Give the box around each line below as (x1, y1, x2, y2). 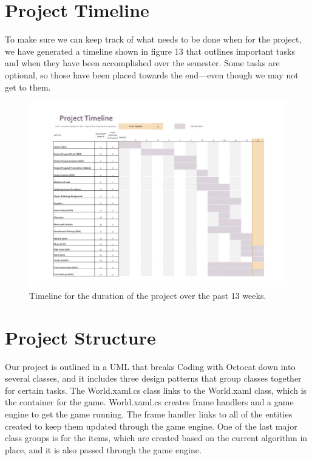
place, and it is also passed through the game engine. (5, 443, 202, 456)
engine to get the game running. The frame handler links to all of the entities (5, 407, 293, 420)
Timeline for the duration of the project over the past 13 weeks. (29, 289, 266, 301)
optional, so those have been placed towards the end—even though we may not (5, 68, 299, 81)
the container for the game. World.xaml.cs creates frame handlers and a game (5, 396, 294, 408)
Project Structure (5, 324, 156, 349)
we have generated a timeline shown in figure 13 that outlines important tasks (5, 44, 295, 57)
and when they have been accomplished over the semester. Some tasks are (5, 57, 280, 69)
